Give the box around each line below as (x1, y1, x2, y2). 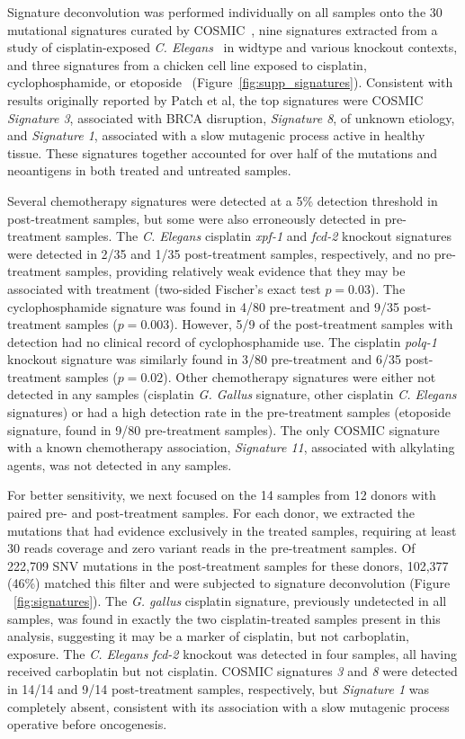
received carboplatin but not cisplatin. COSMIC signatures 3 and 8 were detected (7, 662, 458, 681)
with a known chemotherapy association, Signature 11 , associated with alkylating (7, 438, 455, 457)
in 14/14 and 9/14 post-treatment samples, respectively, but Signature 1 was (7, 679, 430, 698)
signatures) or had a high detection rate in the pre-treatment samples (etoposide (7, 403, 451, 422)
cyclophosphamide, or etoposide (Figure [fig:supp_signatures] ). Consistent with (7, 73, 453, 92)
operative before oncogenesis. (7, 715, 167, 734)
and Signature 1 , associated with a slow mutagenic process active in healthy (7, 126, 425, 145)
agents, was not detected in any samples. (7, 455, 232, 474)
